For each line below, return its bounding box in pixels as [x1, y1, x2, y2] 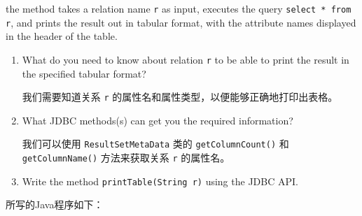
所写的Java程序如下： [6, 197, 104, 212]
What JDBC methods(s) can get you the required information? [22, 113, 293, 127]
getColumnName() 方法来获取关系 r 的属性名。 [22, 150, 230, 165]
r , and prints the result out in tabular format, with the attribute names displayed [6, 15, 356, 29]
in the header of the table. [6, 29, 118, 43]
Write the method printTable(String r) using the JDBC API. [22, 173, 298, 188]
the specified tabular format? [22, 66, 146, 80]
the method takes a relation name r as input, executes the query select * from [6, 1, 351, 15]
